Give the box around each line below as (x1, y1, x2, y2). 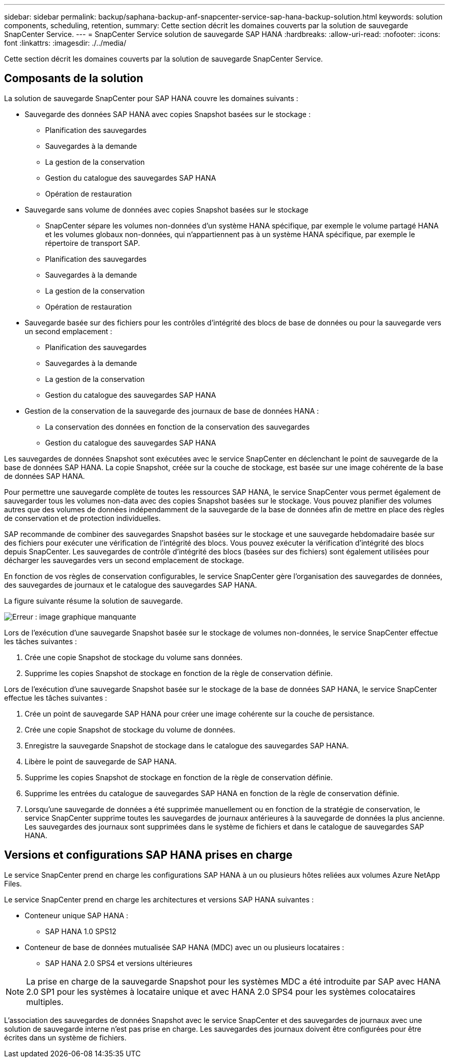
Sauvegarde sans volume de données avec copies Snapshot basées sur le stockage (25, 205, 309, 214)
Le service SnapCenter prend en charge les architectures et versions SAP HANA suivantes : (4, 895, 314, 904)
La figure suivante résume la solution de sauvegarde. (4, 596, 183, 605)
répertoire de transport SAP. (45, 238, 140, 247)
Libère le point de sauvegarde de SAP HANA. (25, 757, 177, 766)
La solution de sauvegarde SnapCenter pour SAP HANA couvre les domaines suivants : (4, 93, 298, 103)
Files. (4, 879, 22, 888)
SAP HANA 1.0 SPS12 (45, 926, 117, 936)
